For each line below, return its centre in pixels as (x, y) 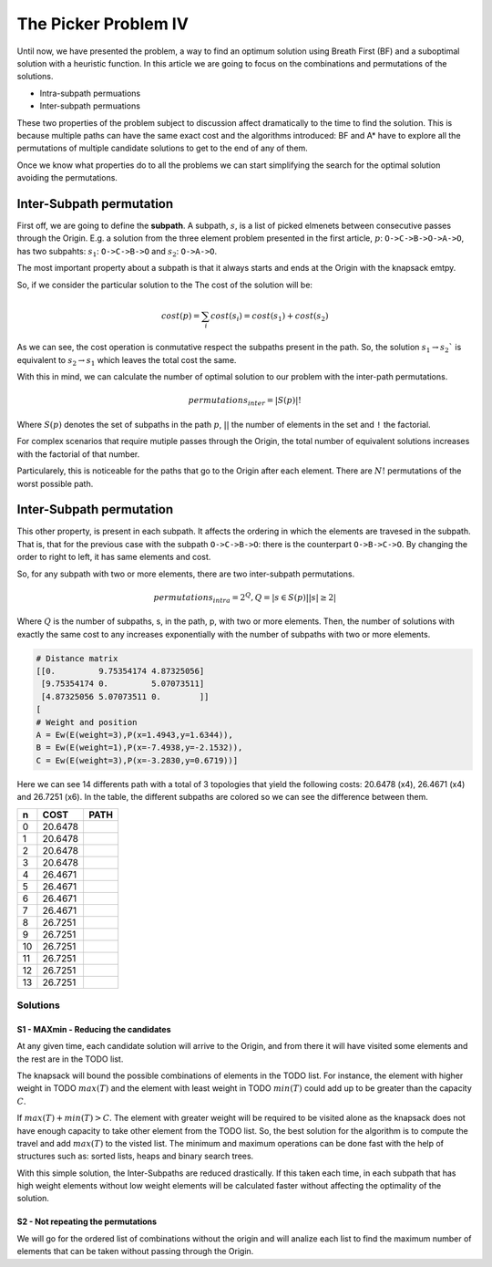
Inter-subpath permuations (90, 106)
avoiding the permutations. (67, 178)
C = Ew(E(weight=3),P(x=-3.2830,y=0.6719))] (137, 760)
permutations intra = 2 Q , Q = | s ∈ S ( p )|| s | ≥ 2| (245, 598)
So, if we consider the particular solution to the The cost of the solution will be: (165, 285)
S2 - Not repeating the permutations (87, 1221)
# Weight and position (87, 722)
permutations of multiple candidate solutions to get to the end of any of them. (163, 148)
